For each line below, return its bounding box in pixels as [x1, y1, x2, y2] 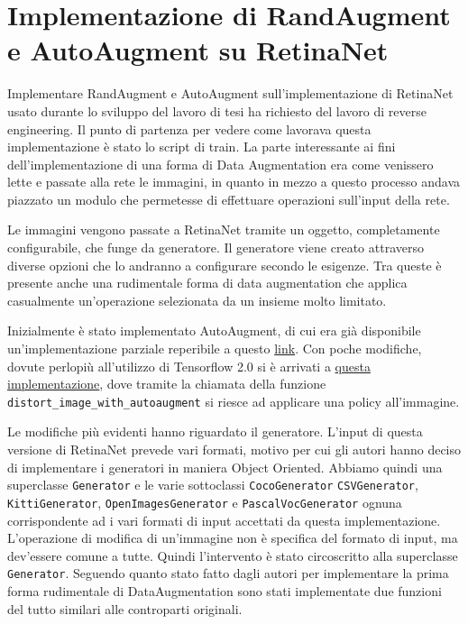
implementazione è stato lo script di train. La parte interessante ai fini [7, 137, 396, 156]
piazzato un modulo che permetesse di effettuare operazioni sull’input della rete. [7, 189, 450, 208]
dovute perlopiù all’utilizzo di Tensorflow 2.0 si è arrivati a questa [7, 356, 371, 375]
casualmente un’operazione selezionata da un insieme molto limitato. [7, 290, 387, 309]
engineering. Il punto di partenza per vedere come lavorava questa [7, 119, 372, 138]
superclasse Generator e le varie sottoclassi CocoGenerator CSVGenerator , [7, 475, 418, 494]
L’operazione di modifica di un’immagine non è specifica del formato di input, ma [7, 528, 458, 547]
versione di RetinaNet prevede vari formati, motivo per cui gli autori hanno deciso [7, 440, 462, 459]
